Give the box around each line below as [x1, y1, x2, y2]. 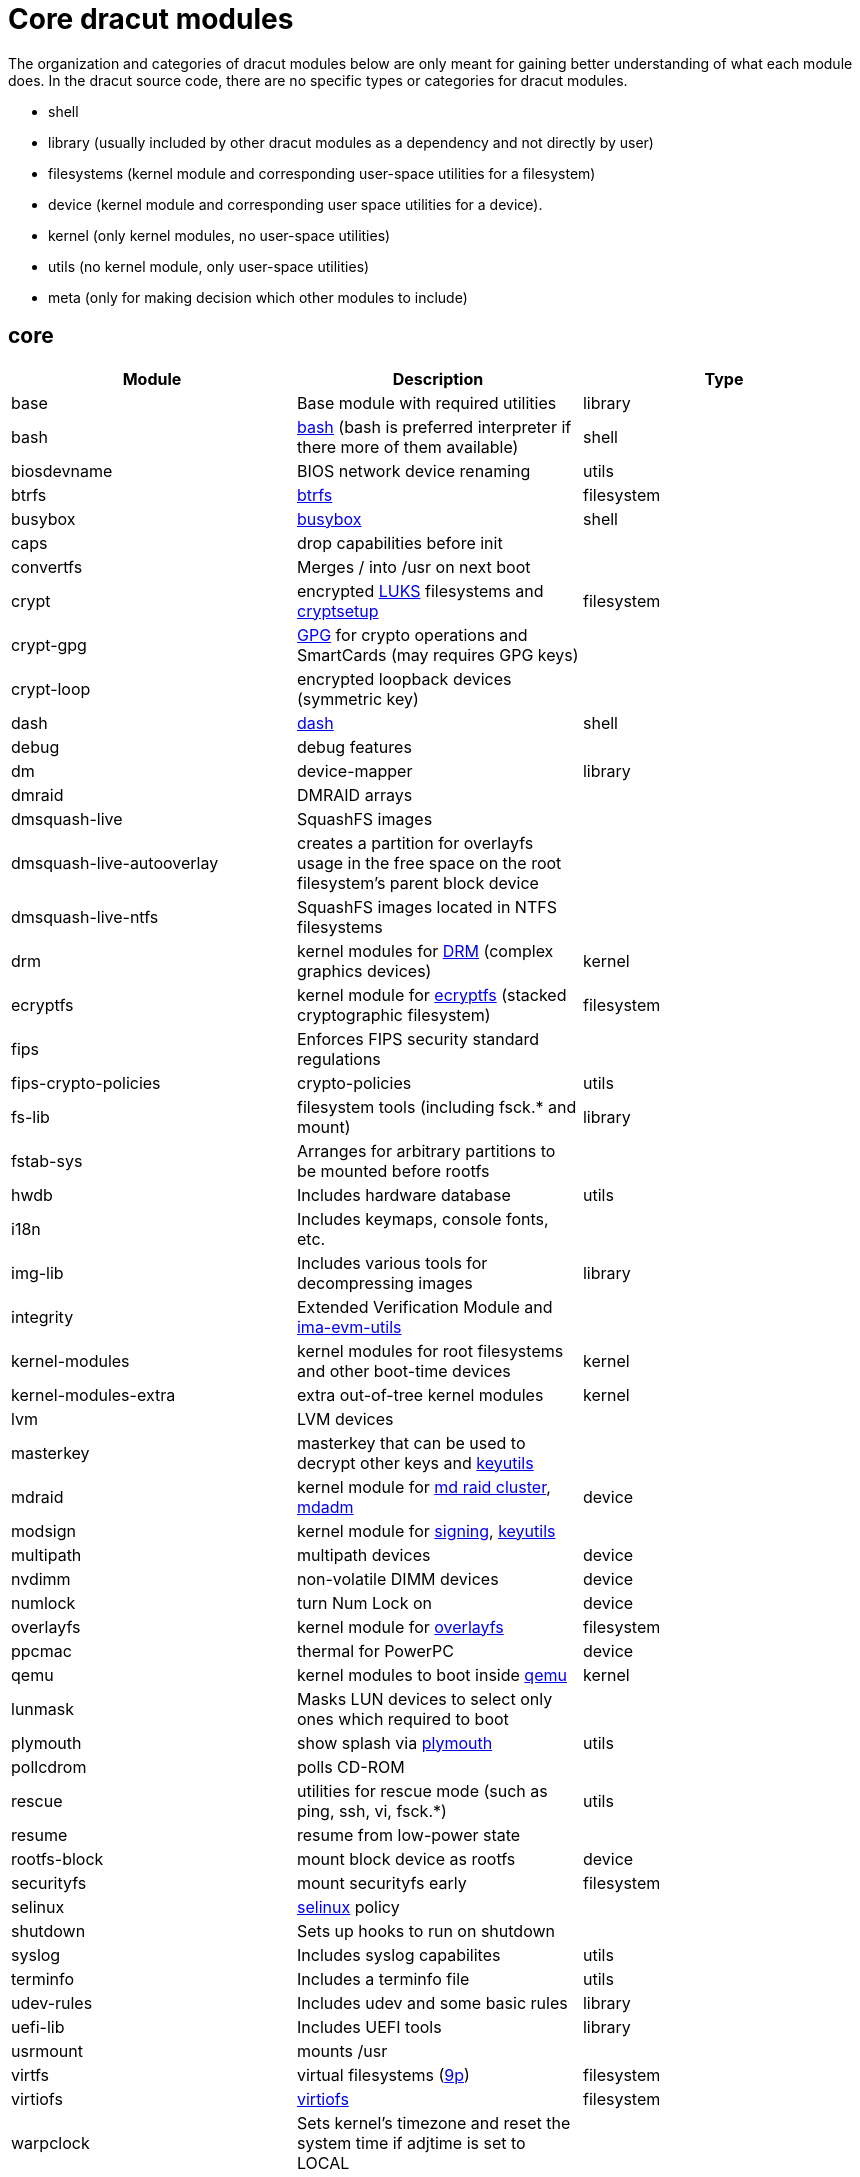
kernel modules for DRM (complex [296, 940, 554, 961]
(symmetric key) [296, 688, 419, 709]
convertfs [11, 556, 83, 577]
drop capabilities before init [296, 532, 503, 553]
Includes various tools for [296, 1252, 488, 1273]
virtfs [11, 2064, 49, 2085]
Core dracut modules [8, 2, 294, 36]
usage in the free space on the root [296, 852, 562, 873]
